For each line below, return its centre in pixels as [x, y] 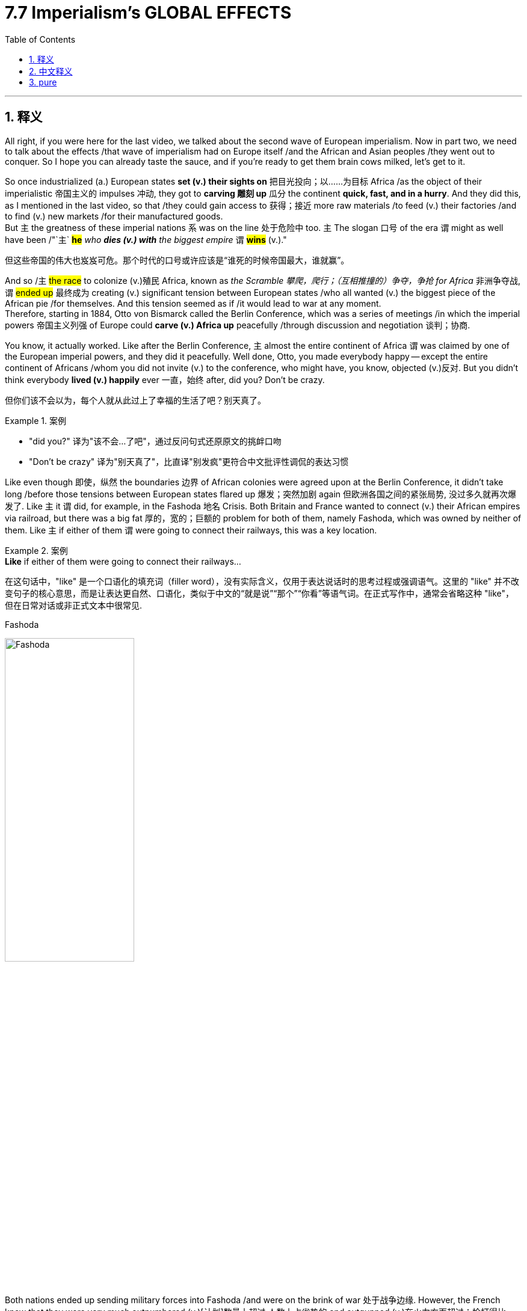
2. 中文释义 [51, 71]
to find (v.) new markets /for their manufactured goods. [114, 216]
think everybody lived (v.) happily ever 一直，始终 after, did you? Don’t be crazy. [165, 379]
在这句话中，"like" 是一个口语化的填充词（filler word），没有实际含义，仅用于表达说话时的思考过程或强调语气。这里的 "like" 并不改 [262, 581]
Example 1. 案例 [35, 420]
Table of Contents [40, 39]
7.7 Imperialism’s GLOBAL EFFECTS [148, 13]
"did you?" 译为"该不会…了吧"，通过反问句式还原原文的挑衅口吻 [155, 441]
